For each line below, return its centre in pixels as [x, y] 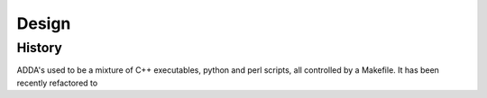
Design [44, 23]
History [39, 48]
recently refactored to [57, 83]
